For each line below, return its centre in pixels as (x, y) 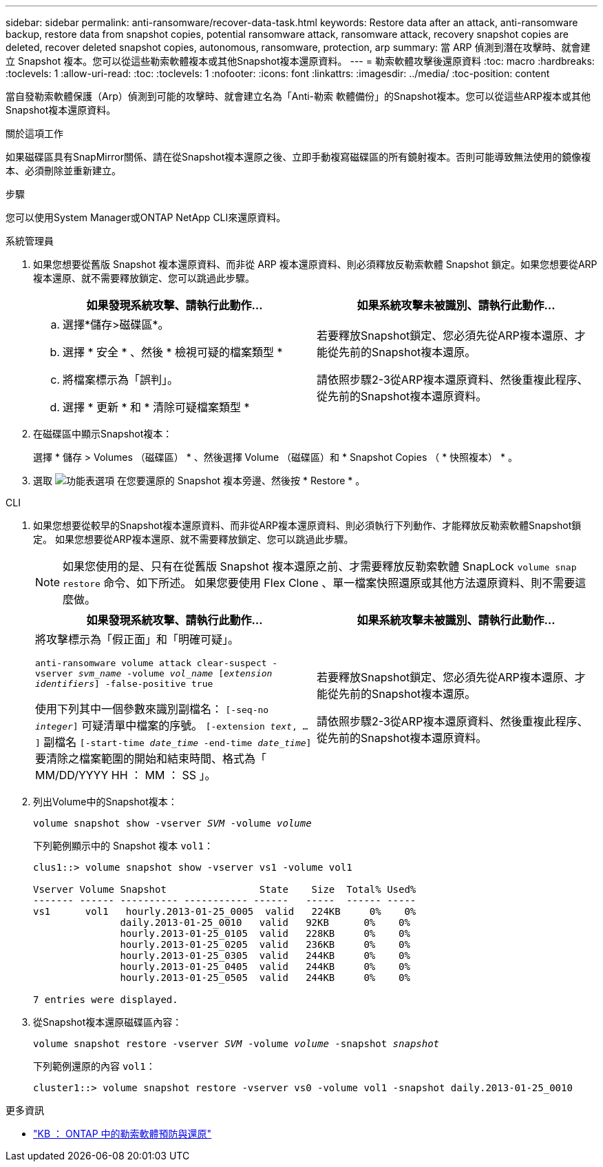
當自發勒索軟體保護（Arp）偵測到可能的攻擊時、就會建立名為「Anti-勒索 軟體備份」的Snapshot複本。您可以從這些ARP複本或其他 (298, 96)
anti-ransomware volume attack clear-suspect (151, 663)
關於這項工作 (34, 133)
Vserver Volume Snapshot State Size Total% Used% (225, 889)
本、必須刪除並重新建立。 (63, 171)
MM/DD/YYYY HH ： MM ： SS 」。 (126, 775)
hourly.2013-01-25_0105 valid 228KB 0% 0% (265, 933)
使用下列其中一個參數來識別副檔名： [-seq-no (152, 709)
